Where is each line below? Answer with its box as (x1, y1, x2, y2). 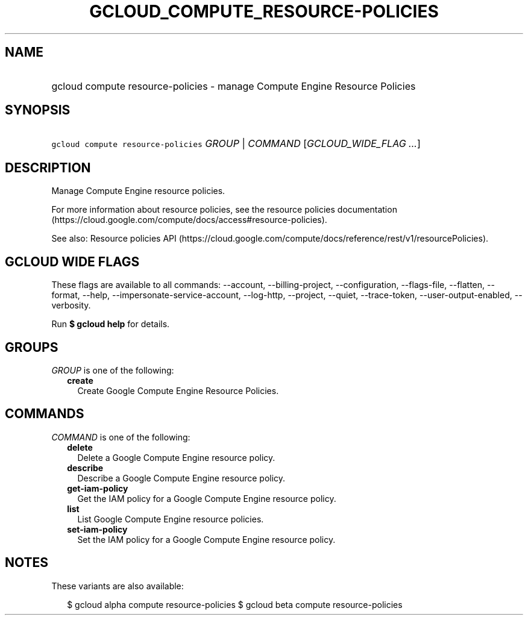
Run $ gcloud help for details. (51, 319, 170, 330)
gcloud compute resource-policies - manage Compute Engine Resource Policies (51, 80, 416, 92)
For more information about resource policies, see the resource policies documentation (51, 204, 397, 215)
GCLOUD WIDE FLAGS (5, 254, 140, 269)
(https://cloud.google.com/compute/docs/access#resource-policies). (51, 214, 327, 225)
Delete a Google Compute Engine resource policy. (77, 452, 275, 463)
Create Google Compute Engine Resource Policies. (77, 385, 279, 396)
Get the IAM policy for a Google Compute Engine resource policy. (77, 493, 336, 504)
